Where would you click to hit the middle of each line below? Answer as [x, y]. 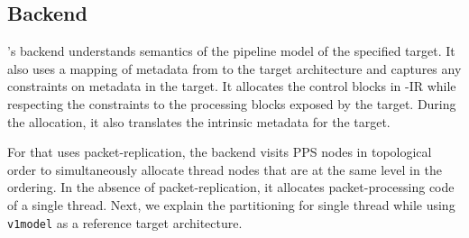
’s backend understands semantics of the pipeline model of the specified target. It [231, 51]
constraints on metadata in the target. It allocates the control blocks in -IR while [232, 86]
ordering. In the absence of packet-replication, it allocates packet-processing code [231, 187]
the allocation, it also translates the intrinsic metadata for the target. [199, 121]
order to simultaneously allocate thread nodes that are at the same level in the [225, 169]
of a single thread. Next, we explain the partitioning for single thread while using [231, 204]
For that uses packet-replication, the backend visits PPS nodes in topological [220, 152]
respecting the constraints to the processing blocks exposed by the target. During [232, 103]
